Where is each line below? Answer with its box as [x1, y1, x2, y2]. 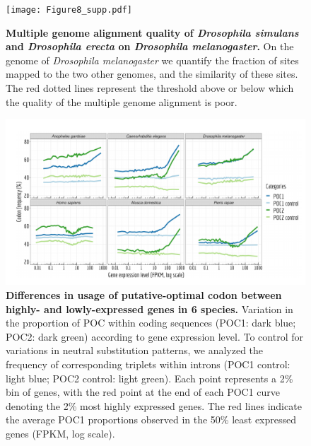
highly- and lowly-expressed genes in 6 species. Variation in [6, 301, 293, 316]
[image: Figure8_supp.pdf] [6, 5, 132, 15]
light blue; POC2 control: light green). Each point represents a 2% [6, 370, 293, 385]
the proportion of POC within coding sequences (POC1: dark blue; [6, 315, 296, 330]
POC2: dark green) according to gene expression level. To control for [6, 329, 303, 344]
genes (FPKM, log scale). [6, 426, 115, 440]
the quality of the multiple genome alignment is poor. [6, 94, 237, 109]
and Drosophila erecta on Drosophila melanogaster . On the [6, 39, 294, 54]
